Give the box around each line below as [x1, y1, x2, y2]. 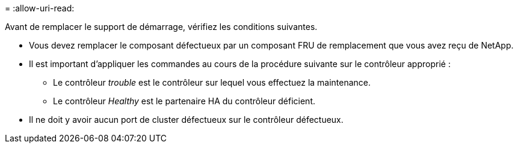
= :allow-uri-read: [5, 3, 75, 13]
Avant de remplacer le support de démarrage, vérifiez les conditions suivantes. [5, 22, 318, 32]
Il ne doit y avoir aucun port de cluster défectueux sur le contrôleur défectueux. [29, 114, 344, 125]
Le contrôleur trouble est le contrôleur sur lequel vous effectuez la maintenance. [53, 77, 371, 87]
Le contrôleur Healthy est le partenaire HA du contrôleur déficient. [53, 96, 315, 106]
